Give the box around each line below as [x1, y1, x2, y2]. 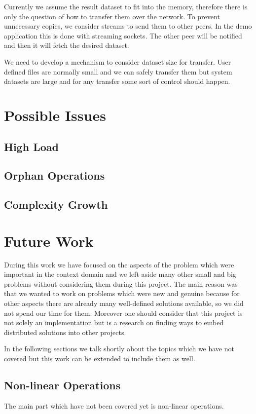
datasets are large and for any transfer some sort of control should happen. [4, 76, 230, 86]
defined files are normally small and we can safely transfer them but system [4, 66, 232, 76]
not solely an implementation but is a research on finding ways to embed [4, 317, 224, 328]
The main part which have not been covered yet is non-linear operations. [4, 400, 224, 411]
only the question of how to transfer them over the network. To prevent [4, 11, 220, 21]
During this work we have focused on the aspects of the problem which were [4, 259, 234, 269]
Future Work [4, 230, 94, 251]
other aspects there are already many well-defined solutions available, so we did [4, 298, 244, 308]
